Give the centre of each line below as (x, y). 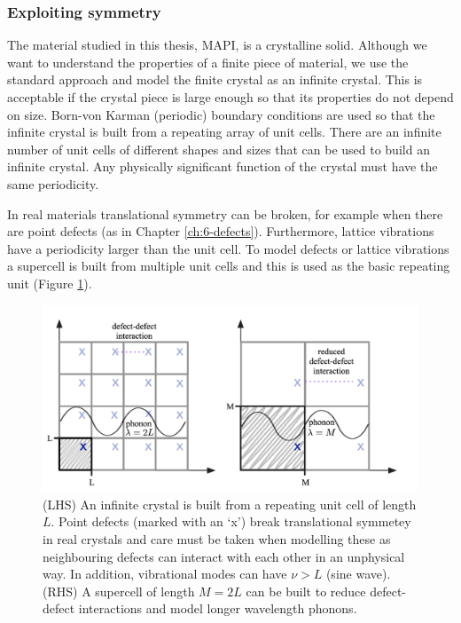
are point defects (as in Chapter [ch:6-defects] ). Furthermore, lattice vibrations (221, 231)
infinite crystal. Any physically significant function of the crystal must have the (223, 166)
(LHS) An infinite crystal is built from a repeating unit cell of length (230, 504)
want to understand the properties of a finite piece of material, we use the (208, 62)
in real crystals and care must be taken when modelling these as (217, 539)
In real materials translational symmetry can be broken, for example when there (225, 213)
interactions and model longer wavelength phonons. (218, 608)
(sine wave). (358, 574)
